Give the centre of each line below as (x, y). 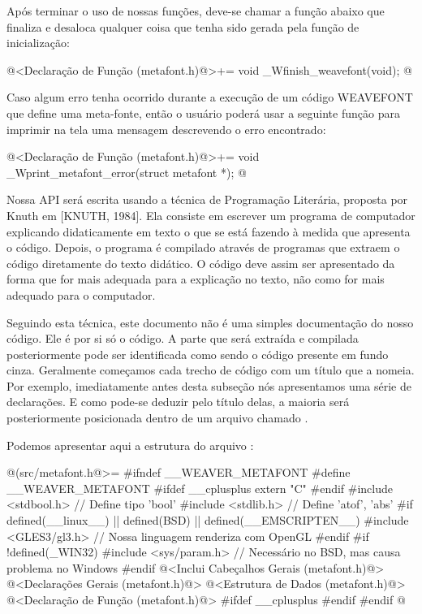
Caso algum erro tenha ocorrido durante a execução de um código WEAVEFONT (210, 97)
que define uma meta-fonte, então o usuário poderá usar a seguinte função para (203, 112)
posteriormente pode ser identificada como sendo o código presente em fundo (198, 354)
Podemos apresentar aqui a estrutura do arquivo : (130, 445)
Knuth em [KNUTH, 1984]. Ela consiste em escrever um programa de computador (211, 215)
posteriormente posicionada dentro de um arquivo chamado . (157, 418)
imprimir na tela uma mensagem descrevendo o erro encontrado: (166, 129)
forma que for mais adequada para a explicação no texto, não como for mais (196, 279)
